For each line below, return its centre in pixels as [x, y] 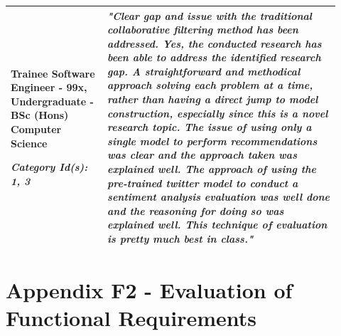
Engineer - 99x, [49, 87]
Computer [36, 129]
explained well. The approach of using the [212, 169]
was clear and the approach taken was [202, 155]
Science [29, 143]
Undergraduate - [52, 101]
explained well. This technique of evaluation [217, 225]
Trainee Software [53, 73]
